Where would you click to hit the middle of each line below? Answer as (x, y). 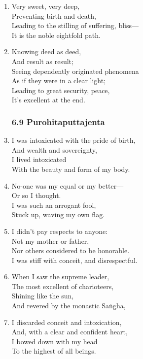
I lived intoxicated (39, 159)
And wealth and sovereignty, (54, 149)
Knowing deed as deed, (46, 51)
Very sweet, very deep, (46, 6)
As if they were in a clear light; (59, 81)
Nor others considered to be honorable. (71, 250)
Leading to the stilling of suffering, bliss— (75, 25)
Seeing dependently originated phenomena (75, 71)
